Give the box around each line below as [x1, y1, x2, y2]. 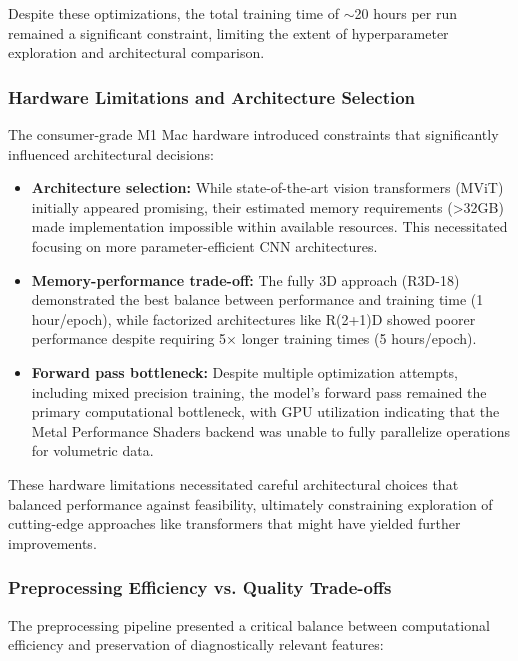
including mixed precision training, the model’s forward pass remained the [31, 381, 487, 402]
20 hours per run [354, 3, 458, 23]
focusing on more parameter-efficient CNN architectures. [31, 235, 378, 256]
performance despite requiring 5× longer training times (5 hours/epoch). [31, 328, 477, 349]
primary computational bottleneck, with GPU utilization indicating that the [31, 401, 500, 422]
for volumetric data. [31, 440, 154, 461]
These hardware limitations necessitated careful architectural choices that [8, 473, 459, 494]
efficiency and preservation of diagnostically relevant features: [8, 634, 384, 655]
